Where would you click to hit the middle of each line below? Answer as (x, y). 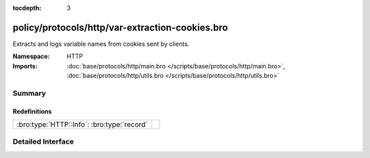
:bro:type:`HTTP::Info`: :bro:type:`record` (82, 124)
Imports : (25, 66)
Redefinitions (32, 111)
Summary (29, 93)
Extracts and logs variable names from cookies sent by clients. (101, 44)
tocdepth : (27, 8)
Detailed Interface (44, 142)
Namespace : (32, 56)
